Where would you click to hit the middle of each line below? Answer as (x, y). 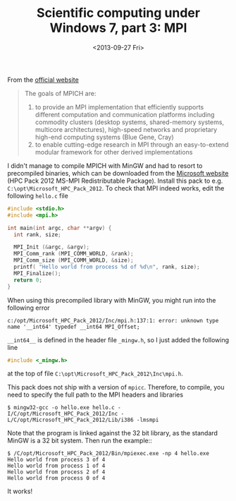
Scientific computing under (118, 13)
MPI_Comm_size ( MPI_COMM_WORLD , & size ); (74, 260)
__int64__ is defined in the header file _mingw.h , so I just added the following (118, 339)
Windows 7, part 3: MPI (118, 28)
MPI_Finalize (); (37, 273)
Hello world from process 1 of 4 (56, 466)
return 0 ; (28, 280)
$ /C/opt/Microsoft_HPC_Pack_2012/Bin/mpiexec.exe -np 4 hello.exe (108, 454)
